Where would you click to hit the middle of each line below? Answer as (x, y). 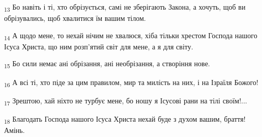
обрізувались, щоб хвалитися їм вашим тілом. (75, 18)
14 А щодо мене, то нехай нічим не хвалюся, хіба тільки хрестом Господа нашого (131, 36)
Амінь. (14, 130)
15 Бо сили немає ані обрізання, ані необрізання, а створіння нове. (107, 64)
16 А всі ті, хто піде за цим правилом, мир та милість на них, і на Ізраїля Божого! (131, 83)
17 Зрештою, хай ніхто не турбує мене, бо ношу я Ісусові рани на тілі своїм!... (126, 101)
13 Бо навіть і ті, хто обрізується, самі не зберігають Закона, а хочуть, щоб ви (125, 7)
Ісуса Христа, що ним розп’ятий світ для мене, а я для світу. (99, 46)
